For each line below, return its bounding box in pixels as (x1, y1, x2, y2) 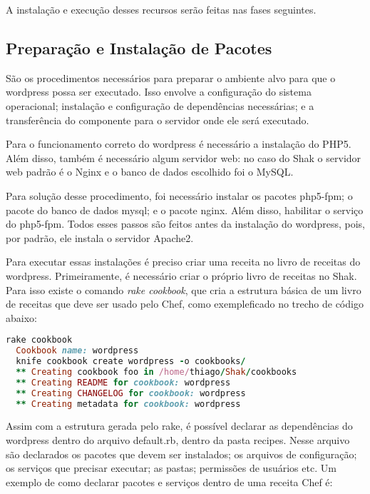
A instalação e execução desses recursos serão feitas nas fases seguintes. (6, 2, 317, 16)
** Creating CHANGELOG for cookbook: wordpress (16, 388, 246, 398)
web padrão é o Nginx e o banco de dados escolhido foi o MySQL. (6, 164, 294, 179)
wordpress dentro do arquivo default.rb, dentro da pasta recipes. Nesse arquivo (6, 433, 350, 448)
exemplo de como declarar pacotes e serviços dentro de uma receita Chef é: (6, 474, 333, 489)
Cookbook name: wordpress (16, 346, 139, 356)
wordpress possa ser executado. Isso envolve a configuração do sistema (6, 84, 312, 99)
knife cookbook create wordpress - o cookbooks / (16, 356, 246, 367)
